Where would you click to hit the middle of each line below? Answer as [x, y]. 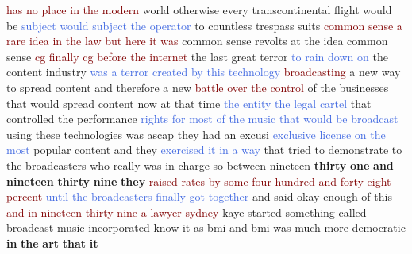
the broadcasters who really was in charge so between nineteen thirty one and [200, 165]
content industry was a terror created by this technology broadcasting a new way [204, 72]
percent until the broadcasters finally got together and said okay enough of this [199, 196]
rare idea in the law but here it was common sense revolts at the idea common [197, 41]
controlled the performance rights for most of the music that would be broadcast [202, 119]
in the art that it [52, 242]
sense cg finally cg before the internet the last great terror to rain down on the [197, 56]
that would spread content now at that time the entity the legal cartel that [189, 103]
